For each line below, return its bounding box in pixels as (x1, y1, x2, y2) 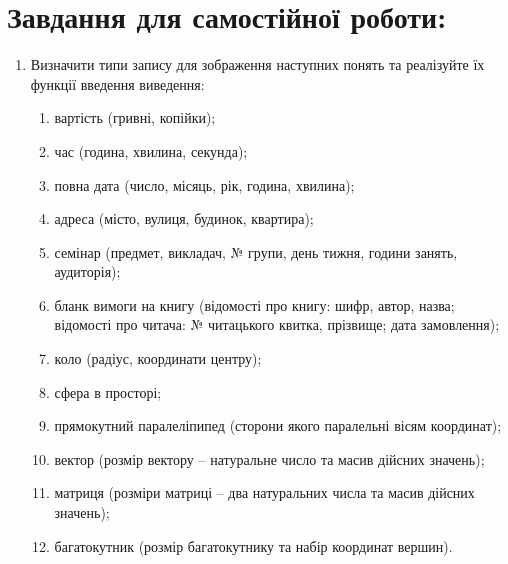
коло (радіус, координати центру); (54, 348, 262, 369)
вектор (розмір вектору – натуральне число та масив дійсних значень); (54, 448, 485, 469)
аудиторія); (54, 261, 121, 282)
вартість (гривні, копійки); (54, 107, 216, 128)
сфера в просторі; (54, 381, 162, 402)
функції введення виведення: (30, 73, 205, 94)
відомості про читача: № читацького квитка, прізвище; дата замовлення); (54, 314, 500, 335)
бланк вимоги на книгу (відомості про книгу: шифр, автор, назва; (54, 294, 455, 315)
